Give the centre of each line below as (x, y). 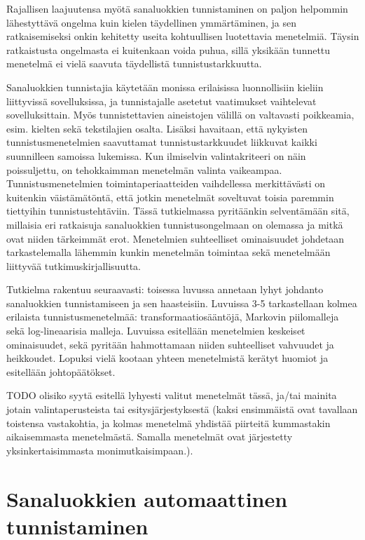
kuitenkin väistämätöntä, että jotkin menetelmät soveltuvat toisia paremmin (170, 197)
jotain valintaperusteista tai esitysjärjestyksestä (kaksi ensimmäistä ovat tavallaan (182, 409)
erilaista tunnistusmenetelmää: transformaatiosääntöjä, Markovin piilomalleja (173, 317)
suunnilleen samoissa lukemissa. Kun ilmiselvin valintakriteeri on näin (156, 155)
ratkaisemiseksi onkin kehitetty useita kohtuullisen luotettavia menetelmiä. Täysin (183, 36)
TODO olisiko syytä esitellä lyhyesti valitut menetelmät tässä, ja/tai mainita (172, 395)
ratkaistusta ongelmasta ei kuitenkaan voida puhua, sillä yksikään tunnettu (168, 49)
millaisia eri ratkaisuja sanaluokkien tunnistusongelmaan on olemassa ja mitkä (175, 224)
